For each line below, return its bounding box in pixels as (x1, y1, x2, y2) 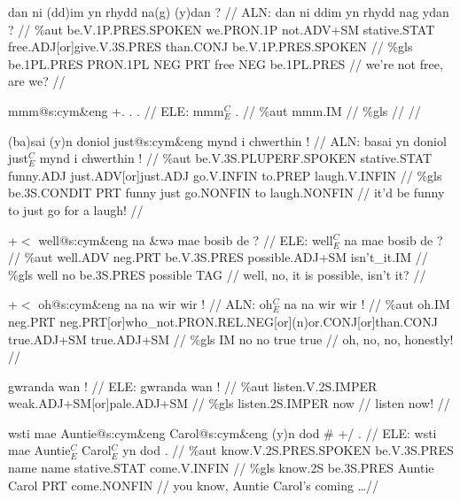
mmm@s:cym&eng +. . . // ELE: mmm (8, 101, 224, 119)
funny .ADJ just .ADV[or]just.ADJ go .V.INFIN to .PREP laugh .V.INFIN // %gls (8, 166, 442, 184)
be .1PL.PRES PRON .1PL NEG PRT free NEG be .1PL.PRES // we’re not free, (8, 54, 443, 73)
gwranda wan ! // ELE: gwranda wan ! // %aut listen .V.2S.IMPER (8, 376, 378, 395)
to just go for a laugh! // (8, 200, 144, 219)
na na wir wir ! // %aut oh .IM (284, 295, 450, 313)
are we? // (8, 72, 66, 90)
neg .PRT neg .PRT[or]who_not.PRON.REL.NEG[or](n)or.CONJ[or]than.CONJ (8, 312, 438, 330)
